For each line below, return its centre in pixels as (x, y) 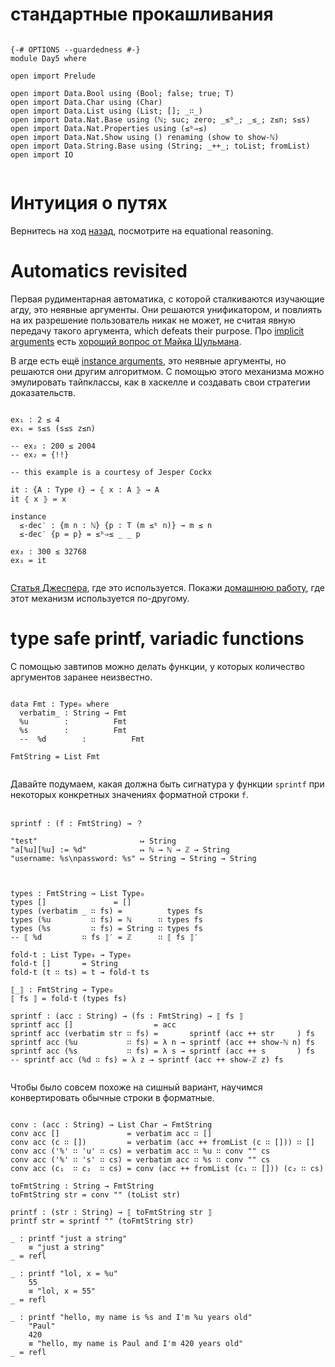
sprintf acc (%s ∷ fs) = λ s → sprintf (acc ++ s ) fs (162, 1051)
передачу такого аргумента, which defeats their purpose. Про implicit (157, 330)
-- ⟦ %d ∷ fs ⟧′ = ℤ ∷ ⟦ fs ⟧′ (104, 937)
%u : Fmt (73, 721)
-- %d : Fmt (82, 739)
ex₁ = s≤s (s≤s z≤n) (53, 428)
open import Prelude (53, 76)
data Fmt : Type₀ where (60, 704)
